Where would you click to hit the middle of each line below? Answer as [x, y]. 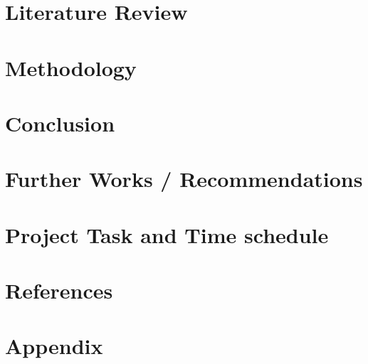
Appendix [54, 346]
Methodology [71, 67]
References [59, 290]
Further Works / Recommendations [184, 179]
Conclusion [60, 123]
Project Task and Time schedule [167, 234]
